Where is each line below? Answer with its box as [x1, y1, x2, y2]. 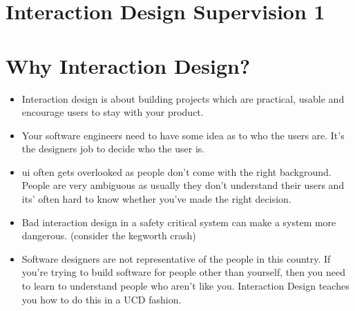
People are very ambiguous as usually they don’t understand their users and [21, 178, 345, 192]
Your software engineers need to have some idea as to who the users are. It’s [21, 128, 345, 142]
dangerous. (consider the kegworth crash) [21, 228, 196, 243]
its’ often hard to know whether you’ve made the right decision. [21, 192, 291, 206]
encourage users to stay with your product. [21, 105, 204, 119]
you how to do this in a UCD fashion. [21, 292, 182, 306]
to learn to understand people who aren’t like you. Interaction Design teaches [21, 279, 349, 293]
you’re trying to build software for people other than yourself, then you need [21, 265, 346, 279]
